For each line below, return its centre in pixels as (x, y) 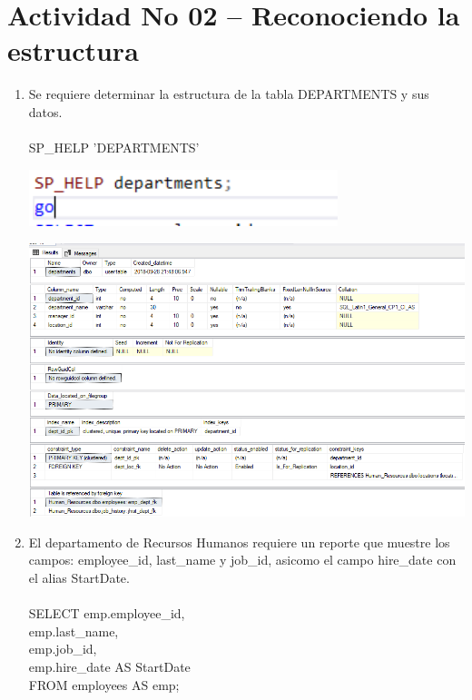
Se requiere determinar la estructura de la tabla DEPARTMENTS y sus (229, 94)
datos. (45, 111)
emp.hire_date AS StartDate (109, 667)
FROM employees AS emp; (104, 684)
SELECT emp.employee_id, (107, 613)
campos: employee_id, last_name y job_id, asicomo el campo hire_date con (242, 560)
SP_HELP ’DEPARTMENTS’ (114, 148)
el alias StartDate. (79, 578)
